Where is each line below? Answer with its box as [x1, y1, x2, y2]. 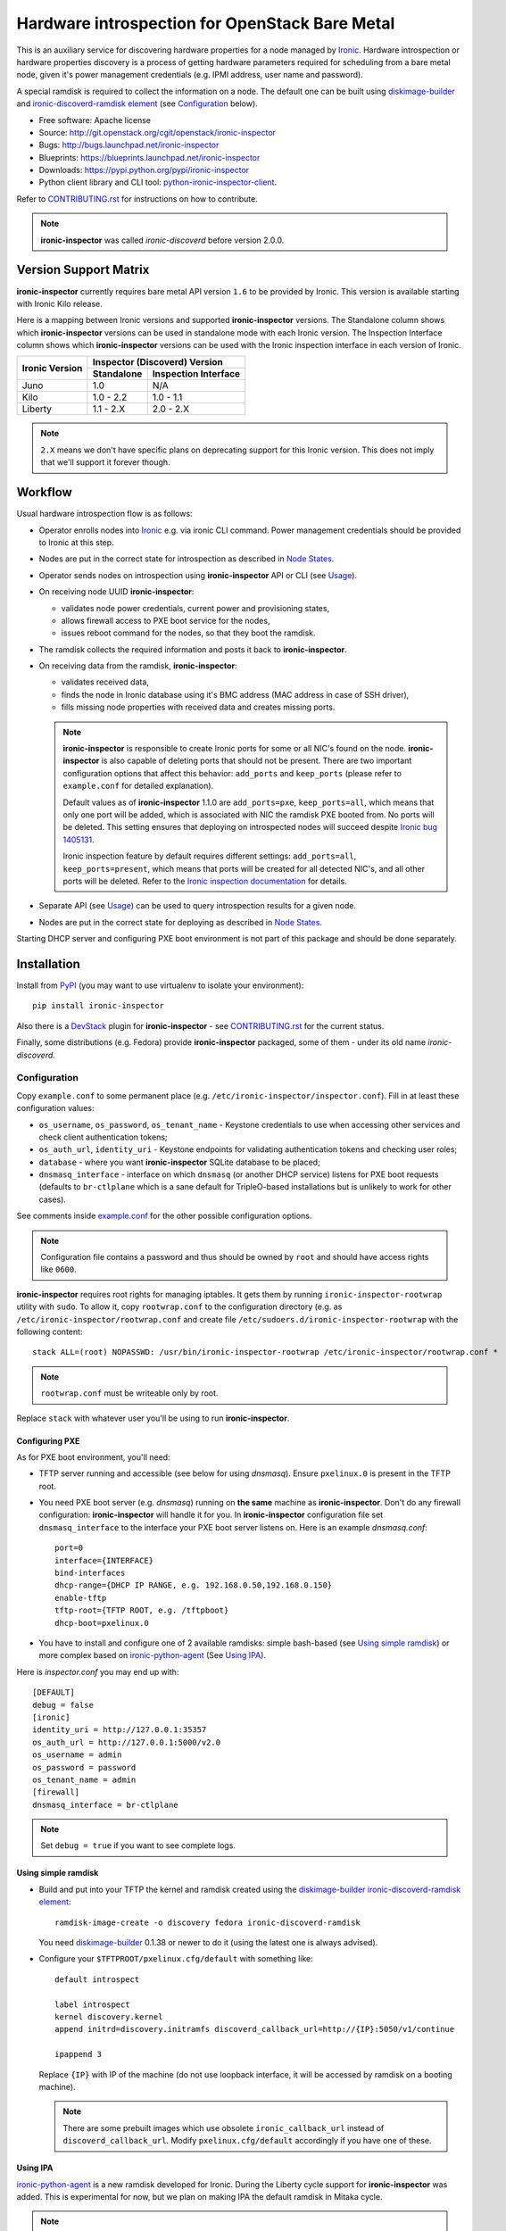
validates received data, [61, 676, 149, 687]
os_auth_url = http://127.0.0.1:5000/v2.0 [32, 1737, 221, 1747]
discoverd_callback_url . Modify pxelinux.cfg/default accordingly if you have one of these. [62, 2136, 432, 2146]
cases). [38, 1194, 67, 1205]
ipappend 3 [54, 2049, 103, 2060]
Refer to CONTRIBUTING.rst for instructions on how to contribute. [16, 193, 259, 204]
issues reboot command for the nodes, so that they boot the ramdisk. [61, 627, 316, 638]
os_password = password [32, 1762, 137, 1772]
